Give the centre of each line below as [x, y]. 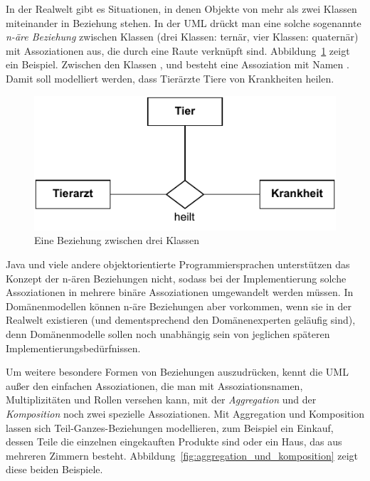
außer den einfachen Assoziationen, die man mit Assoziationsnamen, [154, 385]
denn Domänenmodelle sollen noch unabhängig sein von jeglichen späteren [168, 334]
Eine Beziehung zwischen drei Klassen [117, 240]
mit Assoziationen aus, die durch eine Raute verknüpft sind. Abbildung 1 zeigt [178, 50]
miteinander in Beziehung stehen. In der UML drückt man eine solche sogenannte [184, 22]
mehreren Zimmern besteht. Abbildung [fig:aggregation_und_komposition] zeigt [182, 455]
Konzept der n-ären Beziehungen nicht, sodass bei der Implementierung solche [176, 278]
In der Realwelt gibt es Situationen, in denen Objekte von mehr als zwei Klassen [181, 9]
